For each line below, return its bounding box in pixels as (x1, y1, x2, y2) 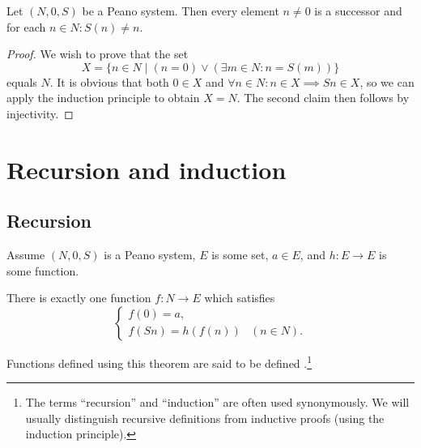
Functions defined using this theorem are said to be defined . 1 (6, 352, 313, 371)
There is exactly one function (6, 289, 151, 306)
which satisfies (204, 289, 275, 306)
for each (6, 18, 46, 35)
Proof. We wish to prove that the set (6, 45, 189, 62)
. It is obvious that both (49, 73, 169, 90)
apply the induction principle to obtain (6, 89, 200, 106)
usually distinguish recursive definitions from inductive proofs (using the (25, 409, 385, 426)
